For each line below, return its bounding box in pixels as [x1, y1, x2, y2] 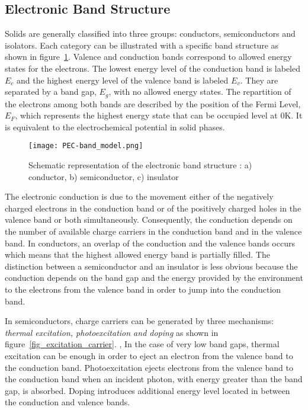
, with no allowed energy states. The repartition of [108, 85, 291, 98]
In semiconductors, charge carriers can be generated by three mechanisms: [5, 315, 274, 327]
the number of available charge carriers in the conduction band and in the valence [5, 225, 302, 238]
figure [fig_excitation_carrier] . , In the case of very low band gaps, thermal [5, 338, 280, 350]
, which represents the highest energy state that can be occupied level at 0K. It [15, 109, 303, 121]
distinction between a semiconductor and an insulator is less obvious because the [5, 260, 298, 272]
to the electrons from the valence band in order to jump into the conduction [5, 283, 281, 295]
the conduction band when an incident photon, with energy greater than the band [5, 373, 303, 385]
